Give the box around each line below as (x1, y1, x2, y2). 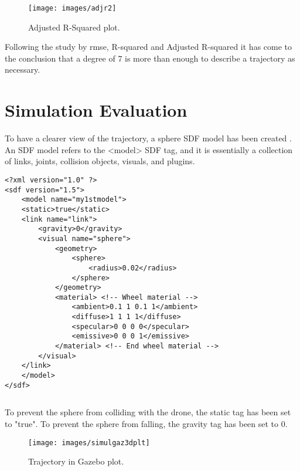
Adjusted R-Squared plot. (28, 21, 120, 33)
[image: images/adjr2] (28, 4, 117, 12)
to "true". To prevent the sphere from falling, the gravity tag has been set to (5, 417, 279, 429)
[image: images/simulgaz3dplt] (28, 438, 150, 447)
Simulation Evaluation (5, 98, 187, 122)
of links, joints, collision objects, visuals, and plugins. (5, 155, 195, 167)
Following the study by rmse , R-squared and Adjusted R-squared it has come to (5, 40, 292, 53)
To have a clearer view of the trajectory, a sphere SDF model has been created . (5, 132, 292, 144)
